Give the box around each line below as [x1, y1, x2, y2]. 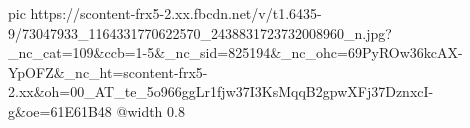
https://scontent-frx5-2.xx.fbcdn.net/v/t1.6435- [30, 3, 322, 23]
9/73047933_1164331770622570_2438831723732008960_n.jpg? [8, 22, 392, 43]
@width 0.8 [116, 100, 185, 121]
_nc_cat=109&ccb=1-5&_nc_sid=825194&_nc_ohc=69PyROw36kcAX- [8, 42, 463, 63]
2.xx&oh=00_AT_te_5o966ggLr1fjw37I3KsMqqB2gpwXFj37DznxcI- [8, 81, 434, 102]
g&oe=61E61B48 [8, 100, 112, 121]
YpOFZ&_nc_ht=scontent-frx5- [8, 61, 208, 82]
